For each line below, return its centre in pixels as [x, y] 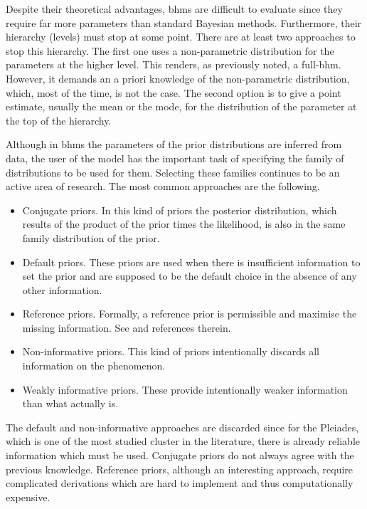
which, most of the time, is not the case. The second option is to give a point [174, 92]
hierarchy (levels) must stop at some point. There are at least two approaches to [181, 37]
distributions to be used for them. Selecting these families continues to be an [173, 172]
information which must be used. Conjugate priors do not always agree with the [180, 455]
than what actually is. [70, 403]
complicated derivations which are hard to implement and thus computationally [180, 483]
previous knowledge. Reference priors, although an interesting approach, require [180, 469]
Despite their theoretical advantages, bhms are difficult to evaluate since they [174, 9]
